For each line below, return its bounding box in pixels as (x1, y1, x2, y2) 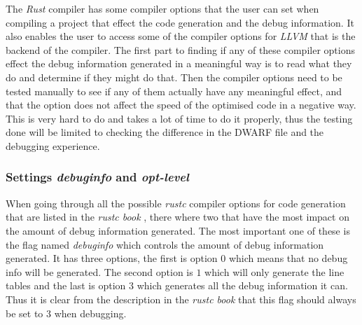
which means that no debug (228, 251, 348, 265)
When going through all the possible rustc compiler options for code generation (6, 195, 346, 210)
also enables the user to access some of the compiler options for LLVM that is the (6, 29, 356, 43)
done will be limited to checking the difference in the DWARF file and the (6, 125, 324, 139)
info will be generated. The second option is (6, 264, 193, 279)
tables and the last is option (6, 278, 126, 293)
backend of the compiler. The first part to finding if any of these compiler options (6, 42, 355, 57)
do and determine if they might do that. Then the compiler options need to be (6, 69, 342, 84)
